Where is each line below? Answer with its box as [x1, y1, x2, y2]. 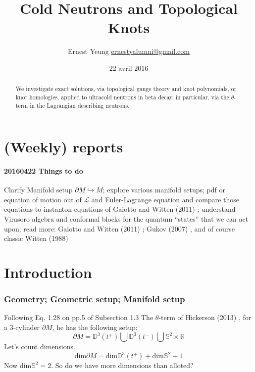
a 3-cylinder [4, 322, 40, 332]
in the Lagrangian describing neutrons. [30, 101, 130, 109]
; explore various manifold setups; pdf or [102, 185, 225, 195]
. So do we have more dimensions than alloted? [51, 360, 194, 371]
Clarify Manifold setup [4, 185, 73, 195]
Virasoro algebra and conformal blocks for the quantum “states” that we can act [4, 214, 249, 224]
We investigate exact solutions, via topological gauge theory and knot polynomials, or [15, 85, 237, 93]
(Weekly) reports [4, 137, 123, 157]
